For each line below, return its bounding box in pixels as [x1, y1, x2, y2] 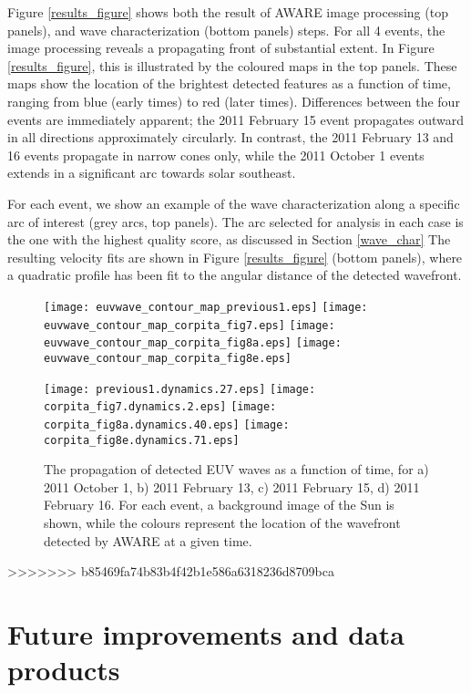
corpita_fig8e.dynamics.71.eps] [44, 433, 240, 447]
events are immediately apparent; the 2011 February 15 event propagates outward [7, 109, 465, 129]
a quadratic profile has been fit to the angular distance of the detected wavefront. [7, 265, 462, 284]
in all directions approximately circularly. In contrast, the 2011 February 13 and [7, 128, 454, 147]
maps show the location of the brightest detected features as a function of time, [7, 74, 451, 93]
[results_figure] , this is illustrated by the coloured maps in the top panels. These [7, 56, 457, 75]
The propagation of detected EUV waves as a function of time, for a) [44, 460, 429, 479]
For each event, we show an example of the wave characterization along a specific [7, 193, 460, 212]
